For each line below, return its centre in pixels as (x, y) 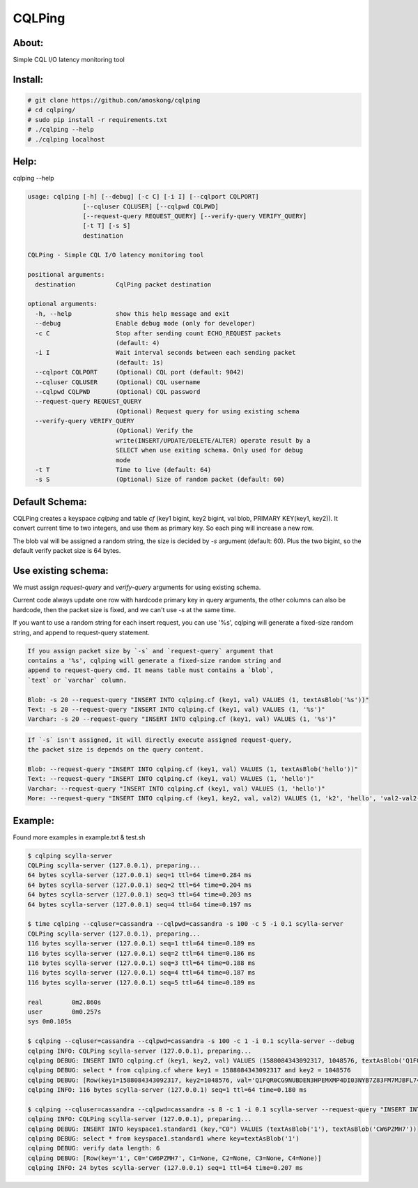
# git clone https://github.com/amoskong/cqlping (114, 100)
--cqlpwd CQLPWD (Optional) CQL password (118, 391)
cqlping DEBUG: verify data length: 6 (94, 1148)
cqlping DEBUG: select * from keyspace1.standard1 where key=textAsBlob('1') (163, 1139)
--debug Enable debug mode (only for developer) (145, 323)
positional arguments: (66, 275)
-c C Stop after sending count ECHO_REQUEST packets (158, 333)
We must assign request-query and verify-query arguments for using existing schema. (137, 587)
